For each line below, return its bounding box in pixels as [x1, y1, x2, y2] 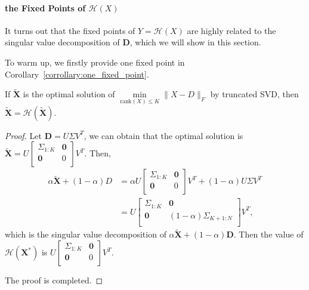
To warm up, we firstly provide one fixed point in [5, 55, 185, 68]
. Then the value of [233, 228, 304, 240]
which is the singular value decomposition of [5, 228, 166, 240]
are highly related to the [187, 24, 276, 36]
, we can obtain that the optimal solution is [84, 129, 243, 141]
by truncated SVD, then [210, 88, 299, 100]
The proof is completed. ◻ [5, 274, 103, 286]
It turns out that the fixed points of [5, 24, 135, 36]
